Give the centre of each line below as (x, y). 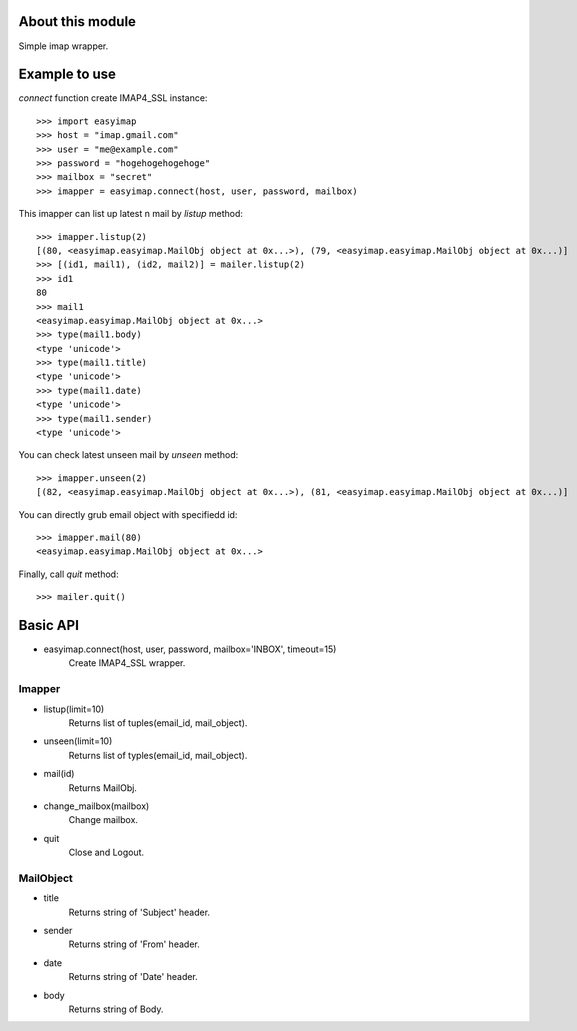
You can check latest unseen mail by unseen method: (128, 455)
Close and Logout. (106, 852)
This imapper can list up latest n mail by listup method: (131, 214)
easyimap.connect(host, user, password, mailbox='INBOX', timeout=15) (190, 649)
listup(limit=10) (74, 709)
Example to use (67, 74)
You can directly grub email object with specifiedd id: (128, 514)
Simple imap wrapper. (63, 46)
